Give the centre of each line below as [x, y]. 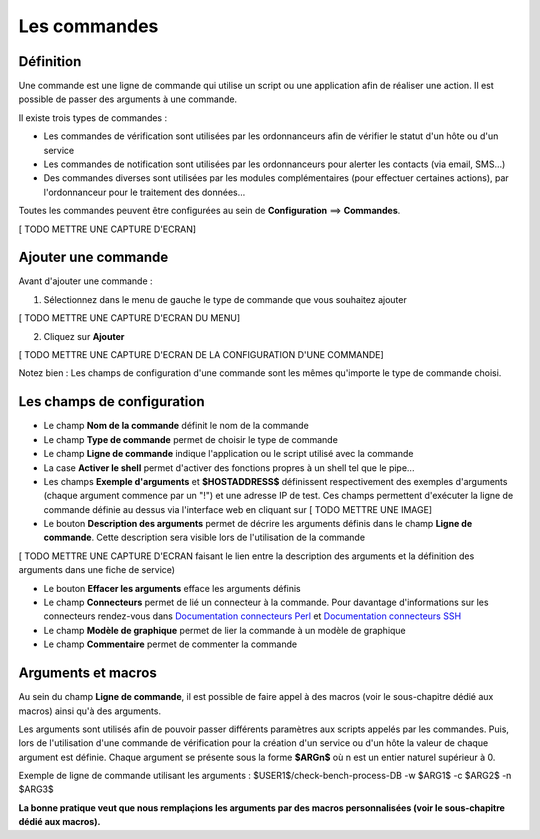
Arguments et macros [87, 673]
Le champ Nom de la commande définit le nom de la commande [176, 426]
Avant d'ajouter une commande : [86, 281]
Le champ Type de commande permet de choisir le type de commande [191, 439]
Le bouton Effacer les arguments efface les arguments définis [172, 588]
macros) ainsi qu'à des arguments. [90, 711]
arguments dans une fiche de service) [96, 570]
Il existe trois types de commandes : [93, 117]
